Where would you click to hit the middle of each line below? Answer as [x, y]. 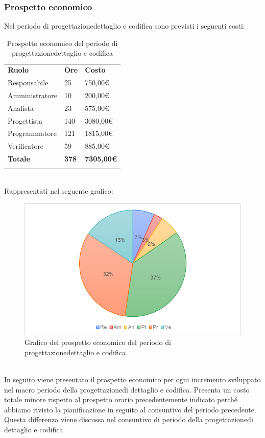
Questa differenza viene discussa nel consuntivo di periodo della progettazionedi [129, 419]
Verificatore [26, 146]
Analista [21, 108]
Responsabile [28, 83]
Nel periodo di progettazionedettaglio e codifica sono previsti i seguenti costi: [125, 26]
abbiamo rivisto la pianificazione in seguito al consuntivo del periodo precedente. [130, 409]
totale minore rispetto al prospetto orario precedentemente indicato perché [121, 399]
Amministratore [32, 95]
